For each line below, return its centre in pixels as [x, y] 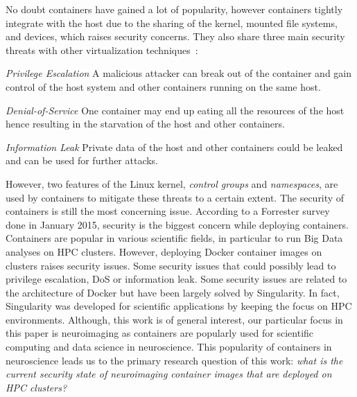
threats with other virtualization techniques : [102, 50]
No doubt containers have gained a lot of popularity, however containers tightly [174, 9]
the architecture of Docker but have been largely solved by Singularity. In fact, [173, 292]
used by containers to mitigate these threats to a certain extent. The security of [175, 197]
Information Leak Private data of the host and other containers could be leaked [174, 147]
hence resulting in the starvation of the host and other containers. [145, 124]
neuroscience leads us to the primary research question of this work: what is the [174, 360]
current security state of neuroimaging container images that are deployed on [169, 374]
